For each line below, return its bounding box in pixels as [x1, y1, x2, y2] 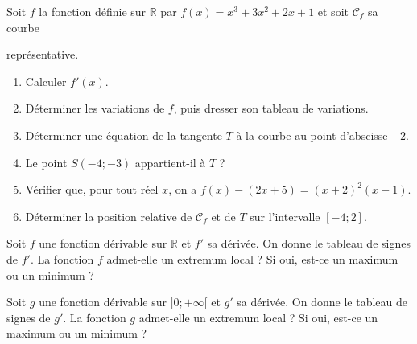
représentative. [6, 46, 79, 63]
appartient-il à [134, 154, 206, 170]
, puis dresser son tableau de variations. [173, 100, 369, 117]
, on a [168, 181, 197, 198]
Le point [25, 154, 68, 170]
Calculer [25, 72, 67, 89]
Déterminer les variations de [25, 100, 165, 117]
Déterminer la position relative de [25, 207, 192, 224]
